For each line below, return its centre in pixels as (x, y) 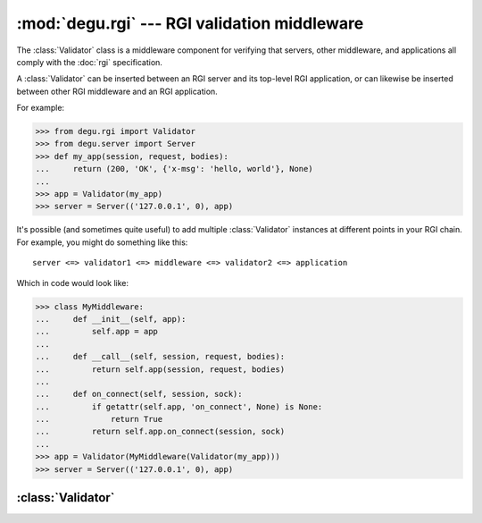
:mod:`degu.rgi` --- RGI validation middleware (190, 23)
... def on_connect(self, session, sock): (139, 394)
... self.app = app (96, 332)
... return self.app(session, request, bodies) (160, 369)
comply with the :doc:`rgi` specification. (89, 62)
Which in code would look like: (73, 283)
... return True (99, 419)
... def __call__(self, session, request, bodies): (160, 357)
